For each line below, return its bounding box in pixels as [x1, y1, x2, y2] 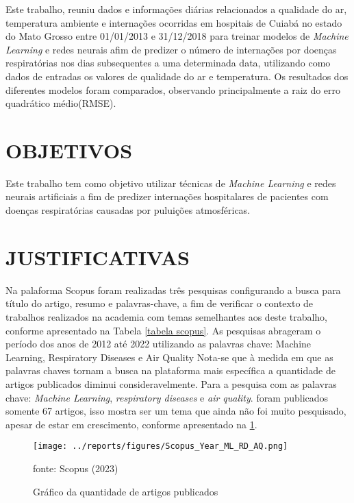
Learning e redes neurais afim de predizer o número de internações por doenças [5, 42, 337, 56]
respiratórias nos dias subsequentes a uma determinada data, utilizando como [5, 56, 331, 70]
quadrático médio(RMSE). [5, 96, 116, 110]
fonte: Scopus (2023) [33, 461, 118, 475]
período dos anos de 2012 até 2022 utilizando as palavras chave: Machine [5, 336, 312, 351]
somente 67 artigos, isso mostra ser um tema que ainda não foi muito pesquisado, [5, 404, 346, 418]
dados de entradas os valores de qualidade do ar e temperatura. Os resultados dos [5, 69, 349, 83]
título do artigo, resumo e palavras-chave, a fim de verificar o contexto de [5, 296, 314, 310]
